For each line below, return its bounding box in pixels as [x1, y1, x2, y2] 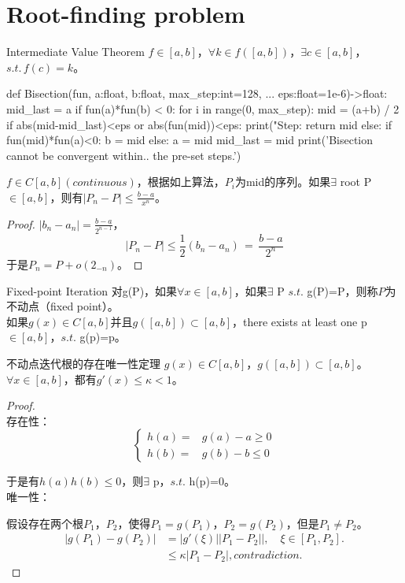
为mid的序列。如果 [234, 173, 331, 190]
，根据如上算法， [136, 173, 225, 190]
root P [340, 173, 372, 190]
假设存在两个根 [6, 514, 83, 531]
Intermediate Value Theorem [6, 43, 145, 60]
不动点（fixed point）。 [6, 298, 119, 314]
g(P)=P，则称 [307, 282, 378, 299]
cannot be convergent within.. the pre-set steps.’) [6, 147, 241, 163]
